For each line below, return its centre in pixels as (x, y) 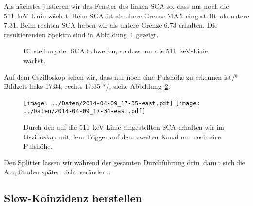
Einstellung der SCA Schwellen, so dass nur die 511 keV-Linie (116, 51)
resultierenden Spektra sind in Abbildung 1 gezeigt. (81, 34)
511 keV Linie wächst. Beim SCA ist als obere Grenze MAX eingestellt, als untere (126, 15)
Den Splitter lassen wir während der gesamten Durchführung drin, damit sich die (125, 162)
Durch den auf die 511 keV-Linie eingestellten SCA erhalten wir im (124, 127)
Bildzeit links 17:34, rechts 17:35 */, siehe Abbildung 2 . (87, 86)
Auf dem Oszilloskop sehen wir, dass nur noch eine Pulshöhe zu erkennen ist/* (121, 77)
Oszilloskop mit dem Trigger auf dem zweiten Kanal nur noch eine (122, 136)
